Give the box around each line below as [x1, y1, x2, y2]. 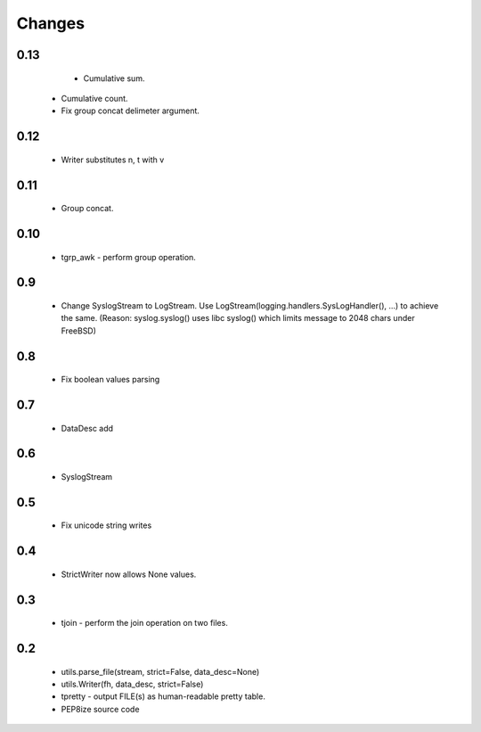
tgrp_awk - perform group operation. [61, 251, 196, 262]
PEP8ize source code [61, 703, 140, 714]
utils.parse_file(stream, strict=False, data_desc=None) [61, 666, 260, 677]
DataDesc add [61, 423, 114, 433]
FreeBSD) [61, 325, 97, 336]
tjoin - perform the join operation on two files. [61, 618, 229, 629]
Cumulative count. [61, 93, 128, 103]
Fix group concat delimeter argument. [61, 105, 200, 116]
